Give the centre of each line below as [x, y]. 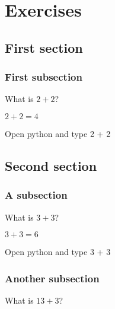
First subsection [44, 77]
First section [44, 47]
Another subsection [52, 278]
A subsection [36, 195]
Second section [51, 165]
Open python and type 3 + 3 [58, 252]
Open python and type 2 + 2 [58, 133]
